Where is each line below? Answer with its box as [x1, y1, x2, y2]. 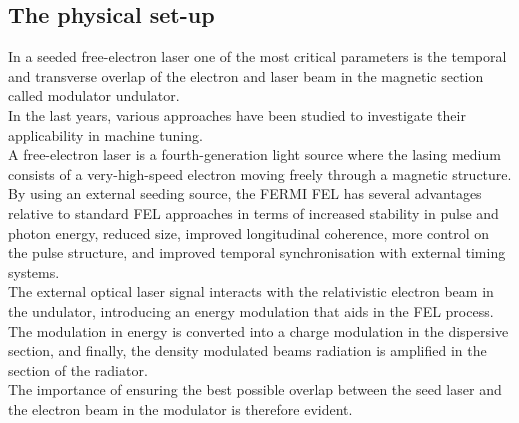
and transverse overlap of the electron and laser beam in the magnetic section [8, 65, 484, 86]
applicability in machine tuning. [8, 124, 203, 145]
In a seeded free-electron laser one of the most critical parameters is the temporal [8, 46, 507, 67]
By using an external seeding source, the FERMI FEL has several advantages [8, 183, 482, 204]
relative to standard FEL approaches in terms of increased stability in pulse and [8, 202, 499, 223]
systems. [8, 261, 60, 282]
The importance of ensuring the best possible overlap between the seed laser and [8, 379, 502, 400]
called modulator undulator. [8, 85, 180, 106]
